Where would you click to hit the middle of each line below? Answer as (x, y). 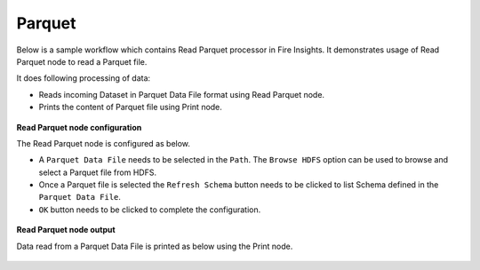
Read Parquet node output (66, 230)
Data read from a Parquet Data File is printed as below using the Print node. (155, 246)
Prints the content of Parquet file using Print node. (130, 107)
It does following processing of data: (84, 78)
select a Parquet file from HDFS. (98, 172)
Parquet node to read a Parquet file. (82, 61)
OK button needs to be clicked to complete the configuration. (150, 210)
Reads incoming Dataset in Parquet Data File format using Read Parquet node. (181, 94)
